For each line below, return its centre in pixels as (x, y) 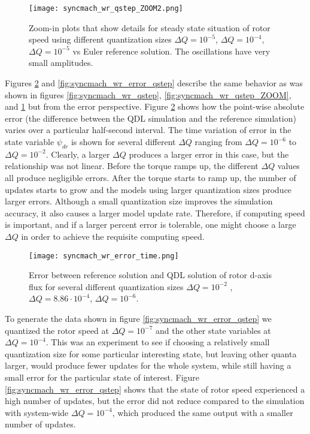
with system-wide (37, 412)
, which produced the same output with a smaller (203, 412)
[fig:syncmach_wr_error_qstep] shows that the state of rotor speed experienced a (155, 389)
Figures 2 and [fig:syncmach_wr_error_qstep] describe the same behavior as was (154, 83)
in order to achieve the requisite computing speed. (113, 236)
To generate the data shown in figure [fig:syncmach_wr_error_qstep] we (138, 318)
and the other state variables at (213, 330)
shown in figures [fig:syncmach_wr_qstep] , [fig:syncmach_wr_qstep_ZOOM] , (148, 94)
